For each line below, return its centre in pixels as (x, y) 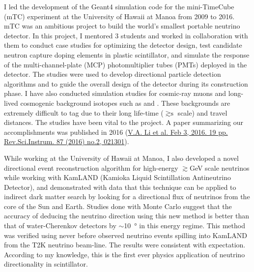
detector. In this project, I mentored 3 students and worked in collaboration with (126, 35)
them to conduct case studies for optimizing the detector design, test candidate (123, 45)
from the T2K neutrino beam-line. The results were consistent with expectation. (125, 245)
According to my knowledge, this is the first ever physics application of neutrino (125, 254)
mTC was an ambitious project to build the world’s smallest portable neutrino (122, 26)
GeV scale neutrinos (219, 167)
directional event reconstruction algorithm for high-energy (91, 167)
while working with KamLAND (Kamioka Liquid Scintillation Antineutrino (117, 177)
